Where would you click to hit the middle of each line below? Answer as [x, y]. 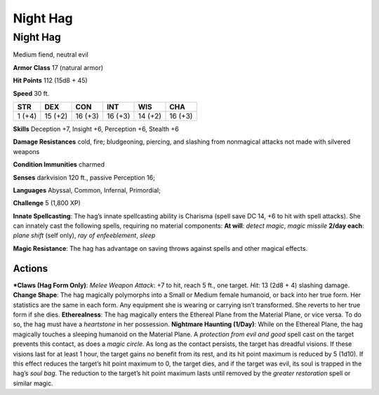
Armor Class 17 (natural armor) [58, 67]
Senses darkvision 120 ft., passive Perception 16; [84, 177]
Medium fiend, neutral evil [51, 55]
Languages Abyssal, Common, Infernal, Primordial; [87, 190]
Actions [31, 269]
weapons [26, 151]
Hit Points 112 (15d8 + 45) [50, 81]
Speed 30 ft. [31, 93]
